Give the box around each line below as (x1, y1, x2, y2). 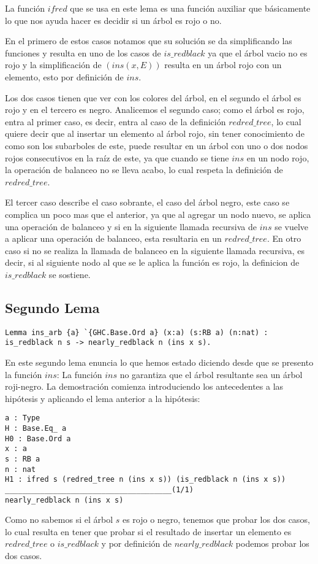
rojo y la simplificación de (5, 58, 102, 71)
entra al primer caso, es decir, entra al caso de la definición (5, 115, 226, 128)
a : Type (5, 414, 40, 423)
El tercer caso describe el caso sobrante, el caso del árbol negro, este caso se (5, 196, 290, 209)
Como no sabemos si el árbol (5, 513, 113, 526)
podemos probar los (235, 537, 309, 550)
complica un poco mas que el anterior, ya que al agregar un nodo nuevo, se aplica (5, 207, 311, 220)
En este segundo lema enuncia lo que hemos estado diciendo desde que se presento (5, 355, 314, 368)
